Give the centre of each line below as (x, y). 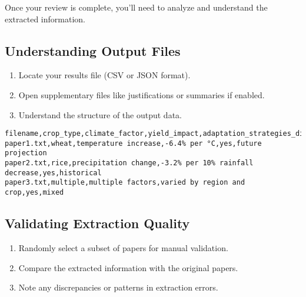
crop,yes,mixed (34, 193)
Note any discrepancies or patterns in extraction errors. (118, 287)
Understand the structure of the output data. (100, 114)
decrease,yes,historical (53, 173)
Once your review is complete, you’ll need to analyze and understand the (136, 7)
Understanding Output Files (93, 50)
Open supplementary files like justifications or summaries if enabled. (142, 94)
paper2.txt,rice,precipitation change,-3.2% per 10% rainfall (129, 163)
